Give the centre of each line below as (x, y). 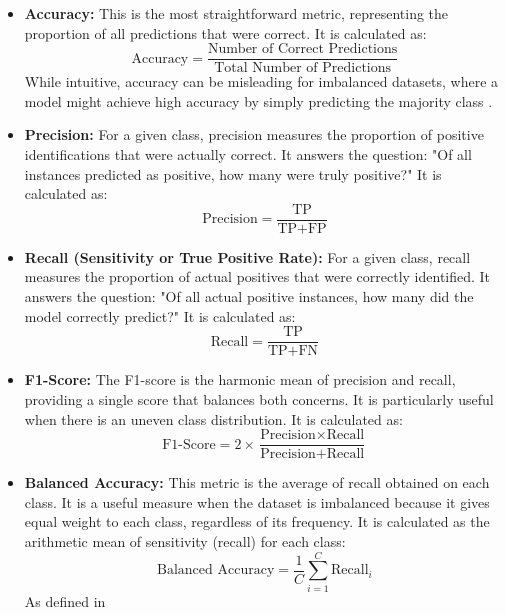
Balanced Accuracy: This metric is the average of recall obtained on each (257, 482)
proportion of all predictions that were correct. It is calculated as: (225, 32)
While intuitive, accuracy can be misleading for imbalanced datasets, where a (261, 81)
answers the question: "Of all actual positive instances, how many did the (249, 296)
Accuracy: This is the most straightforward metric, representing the (236, 13)
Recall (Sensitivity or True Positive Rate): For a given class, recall (247, 256)
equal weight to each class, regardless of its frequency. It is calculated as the (257, 521)
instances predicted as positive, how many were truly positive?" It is (233, 173)
